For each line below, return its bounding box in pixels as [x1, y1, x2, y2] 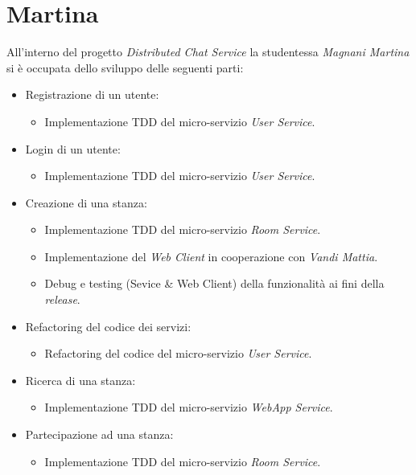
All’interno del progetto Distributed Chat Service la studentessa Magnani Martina [6, 43, 410, 60]
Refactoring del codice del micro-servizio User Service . [44, 345, 312, 362]
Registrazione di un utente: [25, 86, 159, 103]
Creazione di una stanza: [25, 194, 147, 211]
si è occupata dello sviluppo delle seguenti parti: [6, 59, 244, 76]
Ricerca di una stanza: [25, 371, 136, 388]
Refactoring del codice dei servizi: [25, 317, 192, 334]
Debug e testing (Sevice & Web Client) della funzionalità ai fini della [44, 275, 385, 292]
